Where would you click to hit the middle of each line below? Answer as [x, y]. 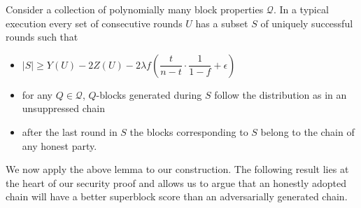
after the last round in [70, 131]
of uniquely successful [307, 23]
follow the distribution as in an [281, 94]
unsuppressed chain [63, 108]
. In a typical [301, 9]
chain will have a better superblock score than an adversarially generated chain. [177, 196]
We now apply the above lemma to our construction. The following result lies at [177, 169]
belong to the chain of [307, 131]
